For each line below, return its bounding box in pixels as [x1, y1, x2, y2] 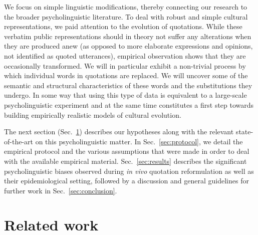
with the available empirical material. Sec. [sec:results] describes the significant [4, 155, 247, 166]
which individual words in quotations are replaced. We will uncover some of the [4, 70, 248, 81]
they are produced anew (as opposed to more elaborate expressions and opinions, [4, 41, 253, 51]
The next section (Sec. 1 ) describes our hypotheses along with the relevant [4, 126, 234, 137]
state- [235, 126, 253, 137]
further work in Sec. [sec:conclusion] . [4, 185, 117, 195]
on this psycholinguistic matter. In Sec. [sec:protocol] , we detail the [35, 136, 243, 146]
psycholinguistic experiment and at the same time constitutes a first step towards [4, 99, 254, 110]
